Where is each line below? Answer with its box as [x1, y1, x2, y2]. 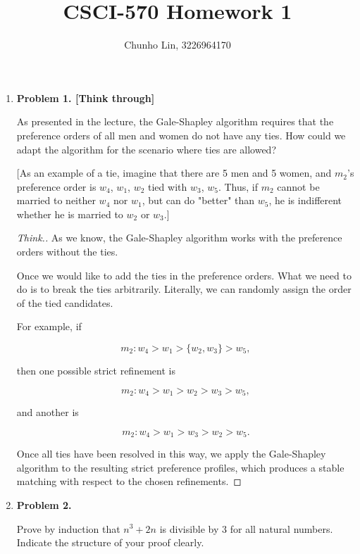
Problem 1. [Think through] [16, 90, 155, 105]
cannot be [277, 179, 320, 194]
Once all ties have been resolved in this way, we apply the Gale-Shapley [16, 446, 326, 461]
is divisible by [159, 521, 219, 536]
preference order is [16, 179, 97, 194]
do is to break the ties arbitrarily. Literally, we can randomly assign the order [16, 282, 352, 296]
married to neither [16, 193, 96, 208]
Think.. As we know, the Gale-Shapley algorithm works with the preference [16, 230, 342, 245]
